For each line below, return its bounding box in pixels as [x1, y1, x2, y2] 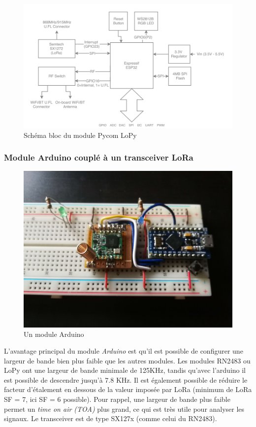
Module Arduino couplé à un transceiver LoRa [4, 151, 193, 163]
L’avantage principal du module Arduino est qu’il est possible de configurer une [4, 346, 243, 356]
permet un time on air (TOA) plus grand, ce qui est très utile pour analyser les [4, 403, 245, 414]
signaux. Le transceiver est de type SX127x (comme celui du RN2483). [4, 413, 217, 424]
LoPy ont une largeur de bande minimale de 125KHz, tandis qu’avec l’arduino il [4, 365, 246, 375]
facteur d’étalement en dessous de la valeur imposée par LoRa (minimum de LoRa [4, 384, 252, 394]
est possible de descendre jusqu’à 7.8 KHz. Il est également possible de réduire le [4, 374, 248, 385]
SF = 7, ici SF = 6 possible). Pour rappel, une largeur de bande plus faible [4, 394, 230, 404]
